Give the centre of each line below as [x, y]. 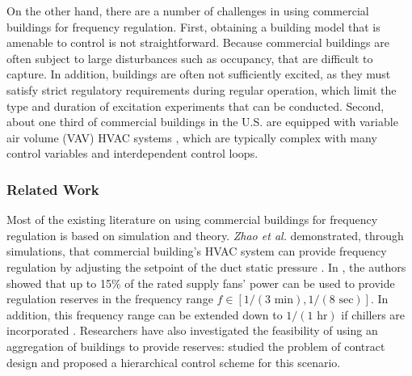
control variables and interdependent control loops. [132, 153]
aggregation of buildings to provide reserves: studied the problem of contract [196, 346]
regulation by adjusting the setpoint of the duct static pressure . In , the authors [206, 266]
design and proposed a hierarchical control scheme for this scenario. [174, 362]
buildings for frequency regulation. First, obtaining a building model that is [193, 26]
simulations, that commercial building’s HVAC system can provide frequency [197, 251]
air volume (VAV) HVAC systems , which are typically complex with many [192, 137]
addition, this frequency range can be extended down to [145, 314]
